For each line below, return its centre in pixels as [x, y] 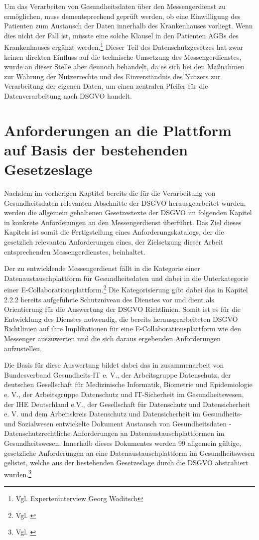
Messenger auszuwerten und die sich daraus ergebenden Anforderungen [113, 338]
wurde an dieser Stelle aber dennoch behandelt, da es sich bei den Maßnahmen [124, 67]
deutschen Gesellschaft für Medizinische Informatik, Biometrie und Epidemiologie [128, 384]
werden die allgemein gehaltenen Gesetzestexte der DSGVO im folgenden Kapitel [128, 212]
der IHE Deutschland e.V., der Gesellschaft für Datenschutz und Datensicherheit [127, 404]
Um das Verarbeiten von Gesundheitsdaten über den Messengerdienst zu [115, 6]
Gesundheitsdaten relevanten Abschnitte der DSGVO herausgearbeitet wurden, [125, 202]
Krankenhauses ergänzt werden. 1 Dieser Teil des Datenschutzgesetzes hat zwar [124, 46]
